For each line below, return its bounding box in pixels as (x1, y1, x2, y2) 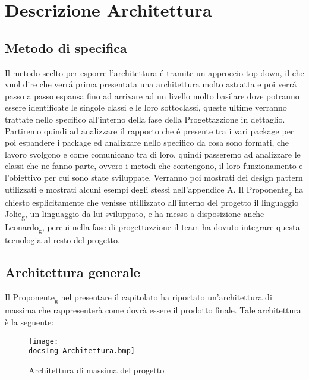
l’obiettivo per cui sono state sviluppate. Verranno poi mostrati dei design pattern (5, 171, 303, 183)
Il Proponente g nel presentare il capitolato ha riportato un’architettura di (5, 291, 272, 305)
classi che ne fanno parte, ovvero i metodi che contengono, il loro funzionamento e (5, 159, 303, 172)
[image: (29, 337, 59, 346)
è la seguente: (5, 316, 54, 328)
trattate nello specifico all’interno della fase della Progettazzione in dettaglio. (5, 112, 285, 125)
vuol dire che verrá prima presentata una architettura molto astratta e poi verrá (5, 78, 297, 90)
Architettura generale (5, 263, 140, 281)
